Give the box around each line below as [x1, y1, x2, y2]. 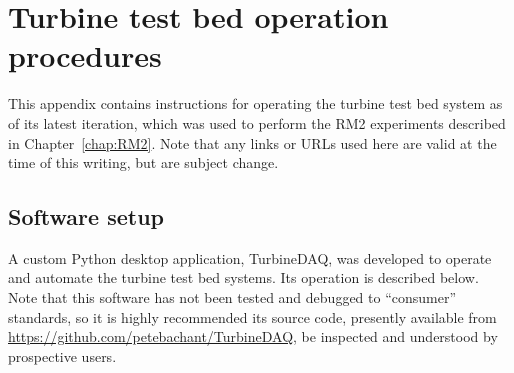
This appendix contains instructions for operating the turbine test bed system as [8, 93, 503, 114]
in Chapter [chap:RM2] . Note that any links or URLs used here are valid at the [8, 132, 497, 153]
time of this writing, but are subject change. [8, 152, 279, 173]
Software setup [8, 201, 164, 232]
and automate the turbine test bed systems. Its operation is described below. [8, 267, 479, 288]
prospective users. [8, 345, 117, 366]
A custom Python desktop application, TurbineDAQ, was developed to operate [8, 247, 492, 268]
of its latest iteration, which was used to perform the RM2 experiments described [8, 112, 506, 133]
